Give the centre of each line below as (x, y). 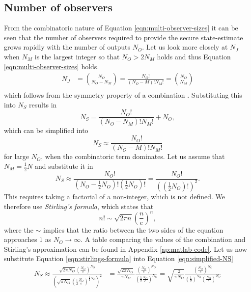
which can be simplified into (46, 130)
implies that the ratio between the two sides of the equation (133, 229)
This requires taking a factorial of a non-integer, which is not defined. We (114, 196)
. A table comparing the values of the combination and (163, 239)
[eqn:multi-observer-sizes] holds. (52, 66)
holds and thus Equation (194, 56)
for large (17, 156)
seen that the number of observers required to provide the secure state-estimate (124, 37)
